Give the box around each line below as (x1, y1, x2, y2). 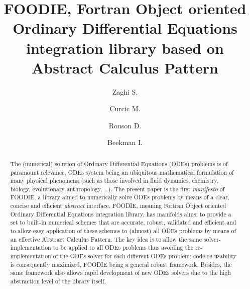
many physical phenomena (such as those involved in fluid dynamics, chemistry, (10, 176, 218, 185)
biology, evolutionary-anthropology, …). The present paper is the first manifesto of (10, 184, 225, 193)
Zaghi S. (112, 86, 138, 97)
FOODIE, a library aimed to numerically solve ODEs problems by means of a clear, (10, 193, 230, 201)
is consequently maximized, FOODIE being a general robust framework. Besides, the (10, 260, 232, 268)
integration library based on (26, 37, 224, 58)
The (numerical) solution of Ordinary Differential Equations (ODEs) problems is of (10, 159, 228, 168)
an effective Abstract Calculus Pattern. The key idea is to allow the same (10, 235, 202, 243)
